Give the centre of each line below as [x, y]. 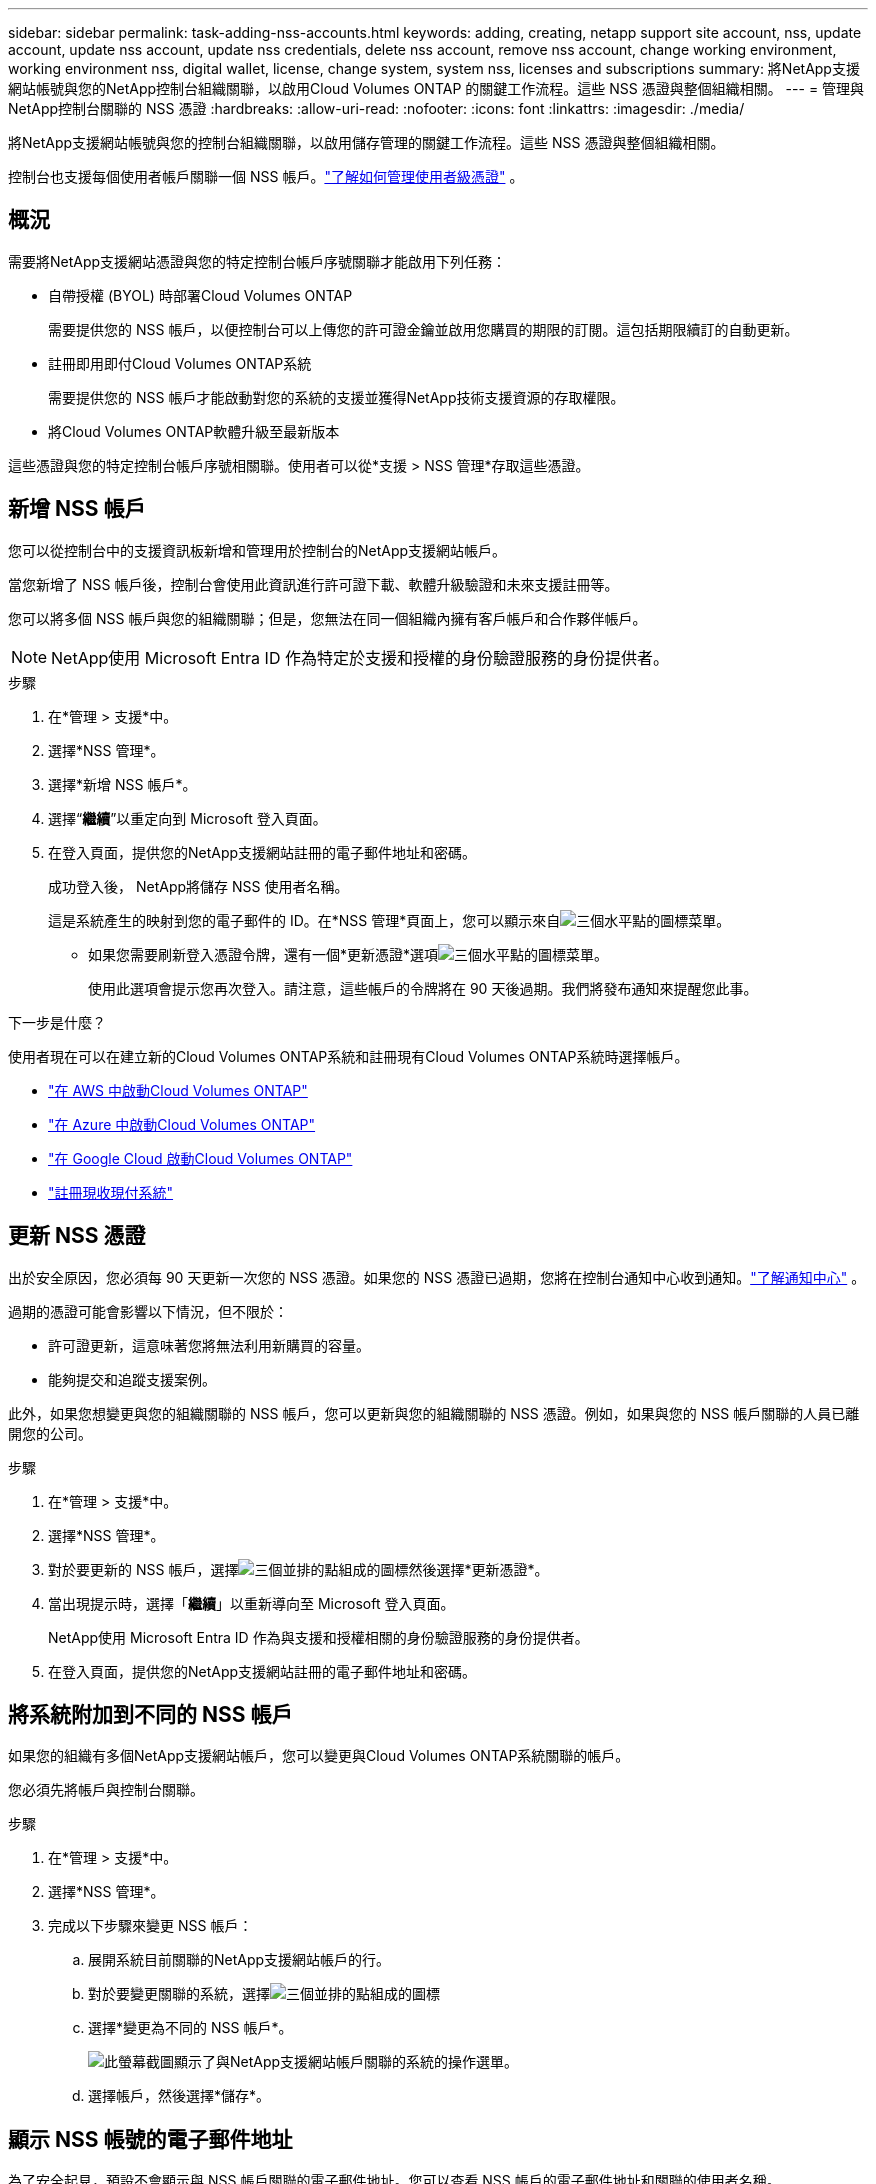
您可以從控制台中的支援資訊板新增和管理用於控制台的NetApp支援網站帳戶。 [257, 550]
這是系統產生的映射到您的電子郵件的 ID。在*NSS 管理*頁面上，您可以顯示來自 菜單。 [389, 920]
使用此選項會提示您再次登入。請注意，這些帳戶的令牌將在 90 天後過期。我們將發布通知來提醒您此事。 [423, 988]
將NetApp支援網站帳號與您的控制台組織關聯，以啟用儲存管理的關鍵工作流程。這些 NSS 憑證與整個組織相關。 [366, 142]
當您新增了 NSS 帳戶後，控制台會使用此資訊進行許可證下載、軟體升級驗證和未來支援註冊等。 [313, 584]
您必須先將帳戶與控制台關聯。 [106, 1790]
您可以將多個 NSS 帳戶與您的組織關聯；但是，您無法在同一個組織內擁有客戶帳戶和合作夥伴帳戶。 [327, 618]
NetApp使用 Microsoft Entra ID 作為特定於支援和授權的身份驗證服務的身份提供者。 [360, 657]
